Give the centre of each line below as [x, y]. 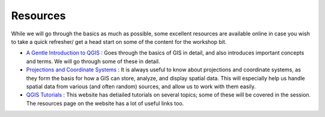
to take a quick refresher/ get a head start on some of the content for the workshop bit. [119, 41]
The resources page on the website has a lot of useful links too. [105, 103]
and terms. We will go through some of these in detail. [93, 61]
